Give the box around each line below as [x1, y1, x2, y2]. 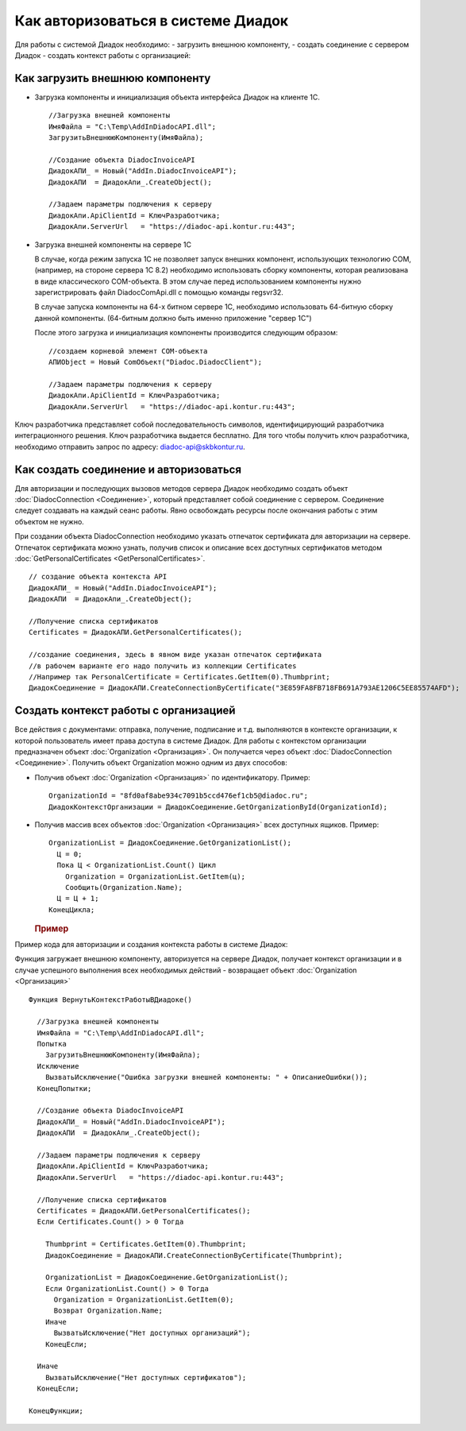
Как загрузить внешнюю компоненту [14, 72, 211, 85]
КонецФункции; [29, 1406, 83, 1415]
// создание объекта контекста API [29, 572, 168, 582]
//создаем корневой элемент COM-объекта [48, 346, 208, 355]
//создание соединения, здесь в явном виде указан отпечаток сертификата [29, 650, 322, 659]
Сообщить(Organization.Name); [64, 883, 183, 891]
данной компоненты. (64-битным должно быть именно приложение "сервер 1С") [34, 313, 313, 323]
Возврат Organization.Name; [53, 1306, 163, 1315]
